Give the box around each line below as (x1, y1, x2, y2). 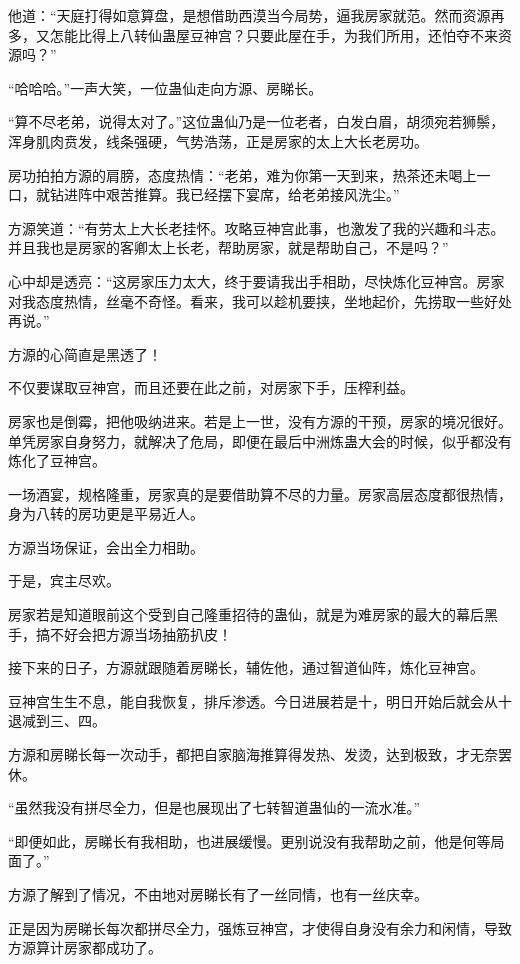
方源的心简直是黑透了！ (8, 343, 162, 364)
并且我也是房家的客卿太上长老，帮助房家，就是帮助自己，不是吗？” (8, 237, 449, 258)
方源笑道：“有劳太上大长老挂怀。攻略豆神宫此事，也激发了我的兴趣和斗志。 (8, 217, 505, 238)
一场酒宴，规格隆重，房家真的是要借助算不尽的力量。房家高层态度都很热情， (8, 483, 512, 504)
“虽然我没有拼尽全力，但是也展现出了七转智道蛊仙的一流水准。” (8, 797, 421, 818)
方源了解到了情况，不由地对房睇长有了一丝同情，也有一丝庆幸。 (8, 884, 428, 904)
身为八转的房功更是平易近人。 (8, 503, 204, 524)
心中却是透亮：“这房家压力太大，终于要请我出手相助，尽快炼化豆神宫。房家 (8, 270, 505, 291)
